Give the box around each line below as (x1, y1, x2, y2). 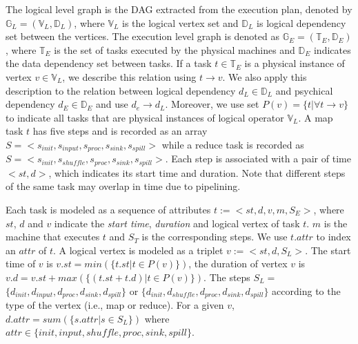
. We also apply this (222, 69, 307, 84)
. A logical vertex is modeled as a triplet (52, 242, 223, 257)
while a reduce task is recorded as (161, 137, 304, 151)
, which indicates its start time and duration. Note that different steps (48, 165, 346, 180)
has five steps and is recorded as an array (32, 124, 208, 138)
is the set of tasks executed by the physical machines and (54, 42, 295, 57)
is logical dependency (257, 15, 346, 30)
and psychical (275, 83, 333, 97)
